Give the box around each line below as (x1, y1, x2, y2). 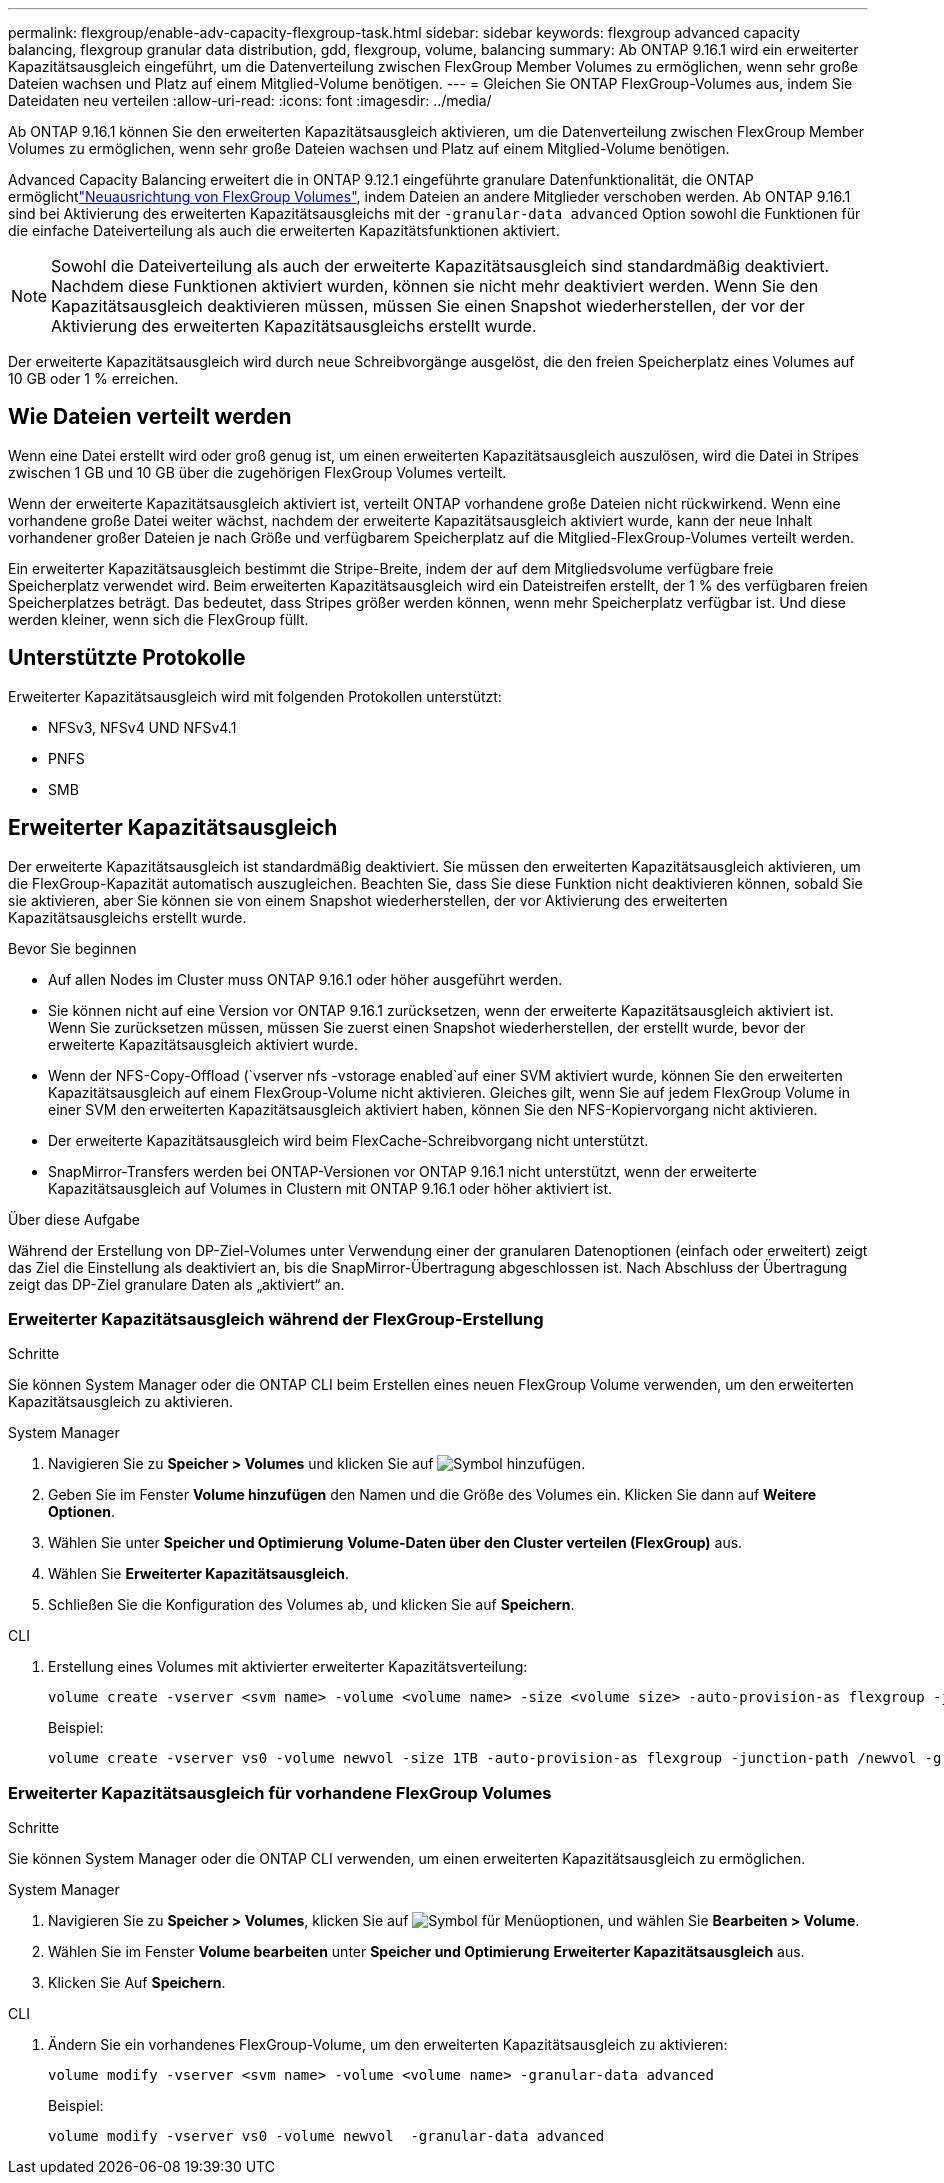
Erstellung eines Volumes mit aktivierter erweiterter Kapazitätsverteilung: (48, 1658, 528, 1676)
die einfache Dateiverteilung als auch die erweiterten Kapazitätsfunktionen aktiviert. (8, 222, 560, 239)
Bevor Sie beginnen (8, 939, 137, 957)
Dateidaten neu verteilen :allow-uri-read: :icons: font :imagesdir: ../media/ (8, 92, 492, 109)
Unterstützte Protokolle (8, 645, 246, 671)
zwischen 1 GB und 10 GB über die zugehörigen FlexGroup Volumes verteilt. (8, 463, 507, 481)
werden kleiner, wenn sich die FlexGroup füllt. (8, 610, 309, 628)
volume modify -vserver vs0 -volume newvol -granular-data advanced (48, 2128, 605, 2145)
